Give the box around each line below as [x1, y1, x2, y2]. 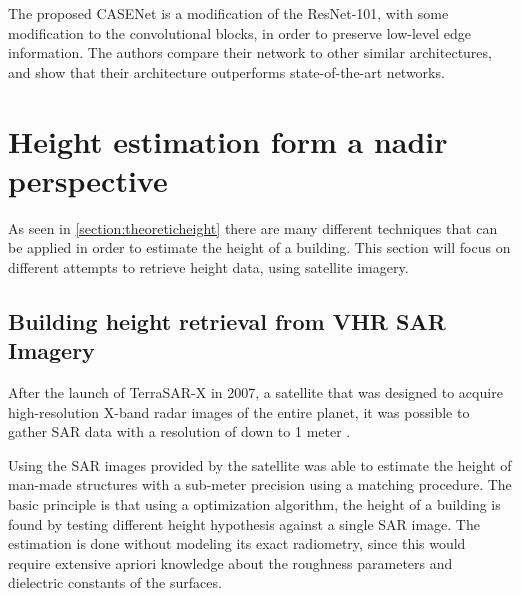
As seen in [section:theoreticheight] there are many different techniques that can [8, 217, 498, 238]
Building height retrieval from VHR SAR [8, 305, 446, 336]
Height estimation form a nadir [8, 120, 448, 161]
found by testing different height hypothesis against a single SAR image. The [8, 513, 480, 534]
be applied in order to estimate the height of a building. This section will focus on [8, 237, 511, 258]
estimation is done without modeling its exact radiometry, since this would [8, 533, 466, 554]
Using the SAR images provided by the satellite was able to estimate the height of [8, 454, 512, 475]
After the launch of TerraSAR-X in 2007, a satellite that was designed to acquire [8, 382, 503, 403]
